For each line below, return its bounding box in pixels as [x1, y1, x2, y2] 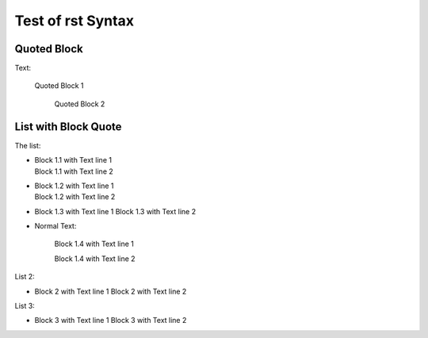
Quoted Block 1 [34, 81, 84, 90]
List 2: [14, 272, 35, 282]
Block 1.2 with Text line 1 [34, 181, 114, 190]
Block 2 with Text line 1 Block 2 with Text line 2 [34, 286, 187, 296]
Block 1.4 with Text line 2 [54, 254, 136, 263]
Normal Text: [34, 221, 77, 231]
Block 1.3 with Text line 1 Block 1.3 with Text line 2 [34, 206, 197, 216]
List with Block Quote [14, 120, 122, 133]
